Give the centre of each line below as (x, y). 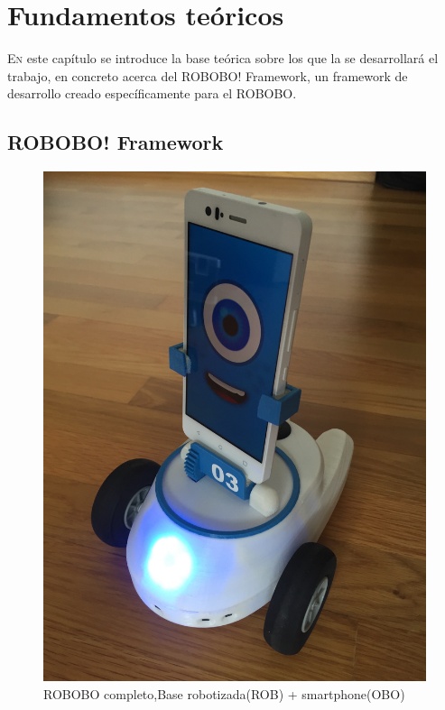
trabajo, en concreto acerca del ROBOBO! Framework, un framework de (208, 75)
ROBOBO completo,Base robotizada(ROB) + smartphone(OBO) (224, 694)
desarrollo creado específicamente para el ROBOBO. (152, 93)
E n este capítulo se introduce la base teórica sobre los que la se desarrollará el (223, 58)
